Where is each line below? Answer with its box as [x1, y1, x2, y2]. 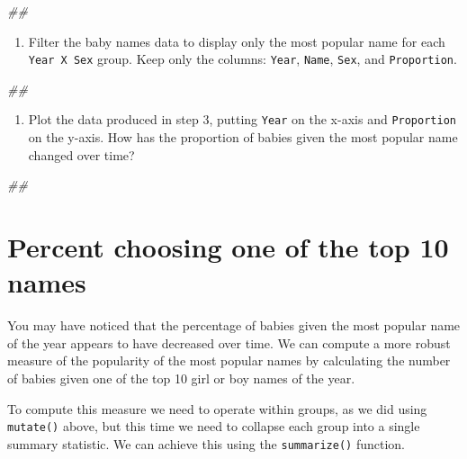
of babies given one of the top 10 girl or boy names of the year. [7, 368, 355, 387]
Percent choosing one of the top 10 [7, 229, 449, 265]
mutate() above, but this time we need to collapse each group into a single [7, 417, 420, 436]
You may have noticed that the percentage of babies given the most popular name [7, 316, 461, 335]
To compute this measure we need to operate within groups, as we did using [7, 399, 427, 418]
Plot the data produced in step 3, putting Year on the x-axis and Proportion [28, 110, 456, 129]
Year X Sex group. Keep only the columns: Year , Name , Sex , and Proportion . [28, 49, 457, 68]
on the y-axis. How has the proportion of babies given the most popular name [28, 128, 458, 147]
